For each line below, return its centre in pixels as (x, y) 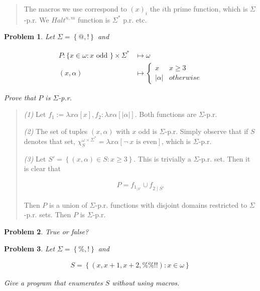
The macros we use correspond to (75, 9)
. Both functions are (166, 114)
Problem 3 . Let (30, 248)
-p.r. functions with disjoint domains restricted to (171, 204)
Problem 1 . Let (30, 36)
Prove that (20, 97)
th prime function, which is (206, 9)
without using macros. (146, 283)
